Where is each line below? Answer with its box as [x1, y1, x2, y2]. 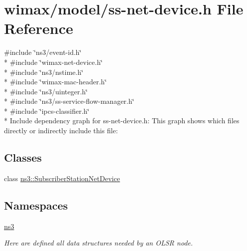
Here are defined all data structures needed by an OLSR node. [4, 238, 193, 248]
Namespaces [4, 197, 68, 213]
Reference [4, 18, 73, 38]
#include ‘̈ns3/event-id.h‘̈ [4, 47, 82, 57]
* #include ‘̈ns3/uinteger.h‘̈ [4, 86, 88, 96]
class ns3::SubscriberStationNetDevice [4, 173, 120, 183]
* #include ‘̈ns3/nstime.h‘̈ [4, 66, 83, 77]
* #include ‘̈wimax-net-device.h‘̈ [4, 56, 103, 67]
